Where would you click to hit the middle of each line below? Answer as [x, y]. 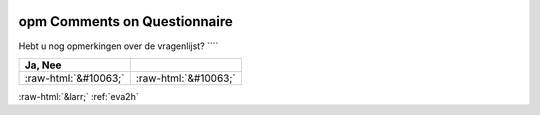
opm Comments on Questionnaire [126, 21]
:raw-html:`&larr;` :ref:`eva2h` [78, 96]
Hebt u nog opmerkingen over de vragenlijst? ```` [118, 46]
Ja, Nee [43, 65]
